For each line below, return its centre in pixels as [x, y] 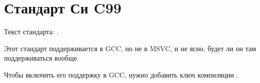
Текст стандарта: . [32, 32]
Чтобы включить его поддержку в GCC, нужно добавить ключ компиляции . [121, 74]
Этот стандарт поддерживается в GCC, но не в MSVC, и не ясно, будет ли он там [130, 48]
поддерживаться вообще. [42, 58]
